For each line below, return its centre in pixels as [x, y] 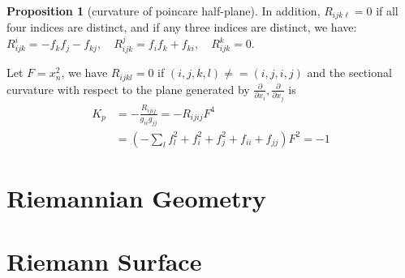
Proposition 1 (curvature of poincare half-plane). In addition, [164, 11]
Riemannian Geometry [136, 197]
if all [387, 11]
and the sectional [349, 73]
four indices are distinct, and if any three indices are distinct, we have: [182, 27]
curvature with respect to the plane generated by [128, 89]
